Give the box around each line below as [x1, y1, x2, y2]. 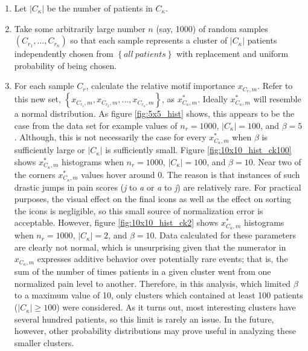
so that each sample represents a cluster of [70, 34, 228, 47]
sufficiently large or [14, 143, 85, 156]
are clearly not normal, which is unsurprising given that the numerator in [14, 240, 286, 253]
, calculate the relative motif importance [86, 79, 235, 92]
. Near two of [252, 155, 301, 168]
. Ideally [197, 93, 228, 105]
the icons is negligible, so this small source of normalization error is [14, 204, 263, 217]
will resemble [253, 93, 301, 105]
